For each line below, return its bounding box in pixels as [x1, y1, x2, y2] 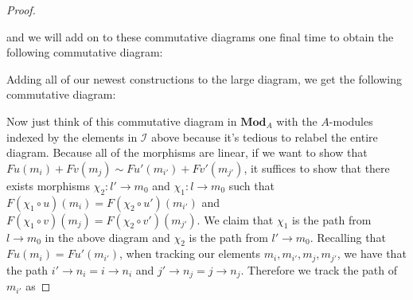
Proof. [6, 2, 36, 18]
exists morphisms [6, 177, 90, 193]
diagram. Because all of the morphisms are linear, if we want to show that [6, 144, 368, 161]
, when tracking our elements [119, 245, 261, 262]
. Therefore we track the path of [240, 261, 398, 278]
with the [276, 112, 318, 129]
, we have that [337, 245, 407, 262]
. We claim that [197, 211, 274, 228]
